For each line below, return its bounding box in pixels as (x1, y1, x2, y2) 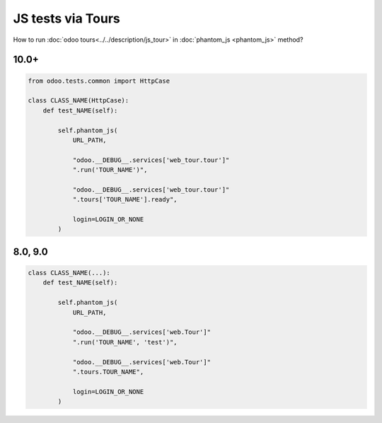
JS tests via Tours (13, 11, 120, 26)
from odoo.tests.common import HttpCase (28, 76, 170, 85)
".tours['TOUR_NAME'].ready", (72, 195, 178, 204)
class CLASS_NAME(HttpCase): (28, 96, 129, 105)
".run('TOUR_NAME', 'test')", (72, 338, 178, 346)
